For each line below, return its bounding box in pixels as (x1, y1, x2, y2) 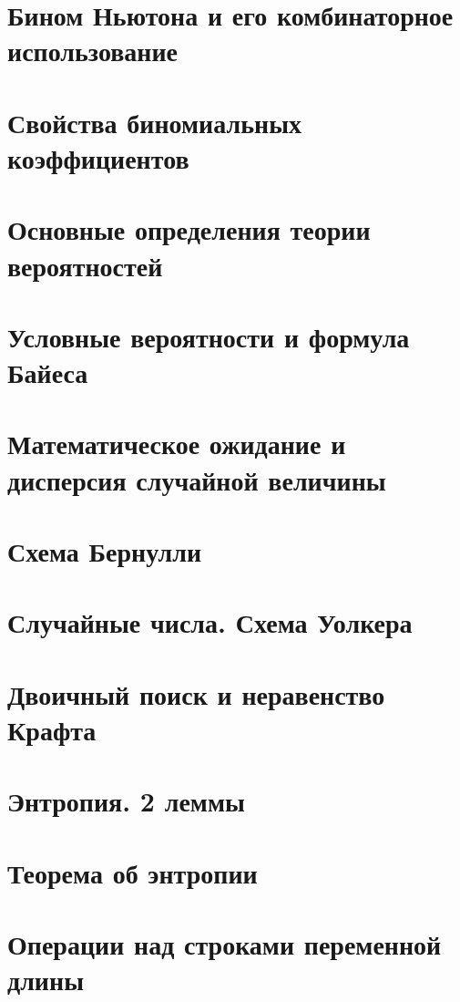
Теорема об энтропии (7, 853, 258, 891)
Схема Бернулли (7, 532, 202, 569)
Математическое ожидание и (7, 425, 346, 462)
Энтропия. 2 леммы (7, 782, 245, 820)
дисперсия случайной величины (7, 460, 386, 498)
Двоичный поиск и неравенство (7, 675, 385, 712)
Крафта (7, 710, 97, 748)
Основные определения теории (7, 211, 371, 248)
